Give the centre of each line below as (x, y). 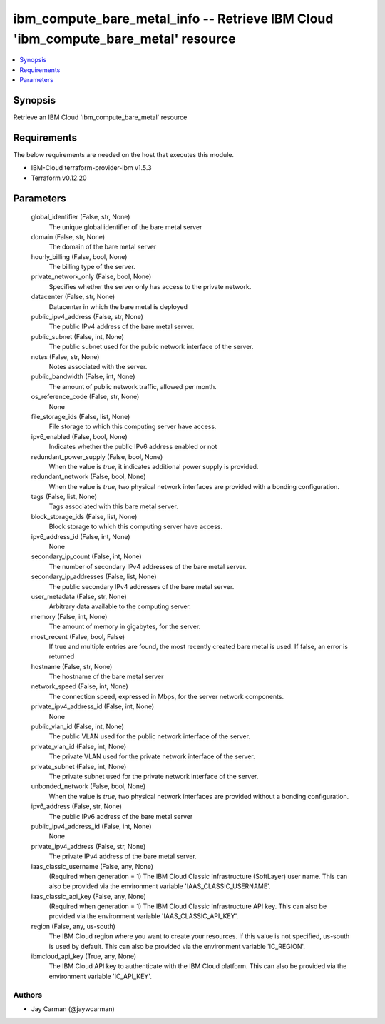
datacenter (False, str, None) (73, 297)
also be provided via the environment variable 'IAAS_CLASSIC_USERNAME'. (160, 886)
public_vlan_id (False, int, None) (78, 727)
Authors (28, 995)
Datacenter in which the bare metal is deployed (118, 306)
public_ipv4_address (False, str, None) (87, 317)
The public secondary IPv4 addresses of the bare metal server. (142, 586)
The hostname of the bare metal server (106, 677)
